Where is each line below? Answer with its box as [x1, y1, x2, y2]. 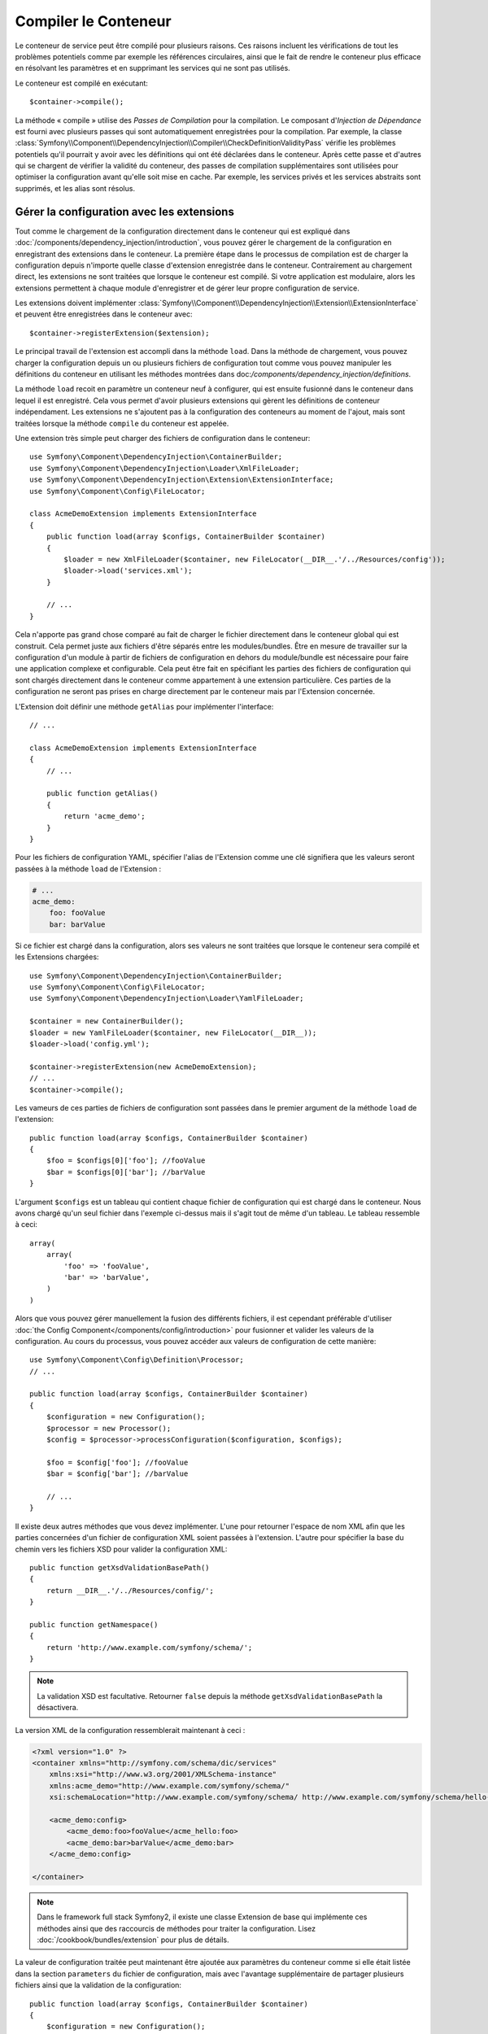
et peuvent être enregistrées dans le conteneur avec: [15, 309, 193, 319]
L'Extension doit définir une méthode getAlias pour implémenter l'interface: [15, 701, 274, 711]
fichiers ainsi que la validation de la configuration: [15, 1980, 182, 1990]
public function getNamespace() [29, 1620, 159, 1629]
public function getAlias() [46, 789, 159, 798]
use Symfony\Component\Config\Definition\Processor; [29, 1355, 244, 1364]
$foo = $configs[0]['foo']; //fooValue [46, 1156, 206, 1165]
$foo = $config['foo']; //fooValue [46, 1457, 189, 1467]
